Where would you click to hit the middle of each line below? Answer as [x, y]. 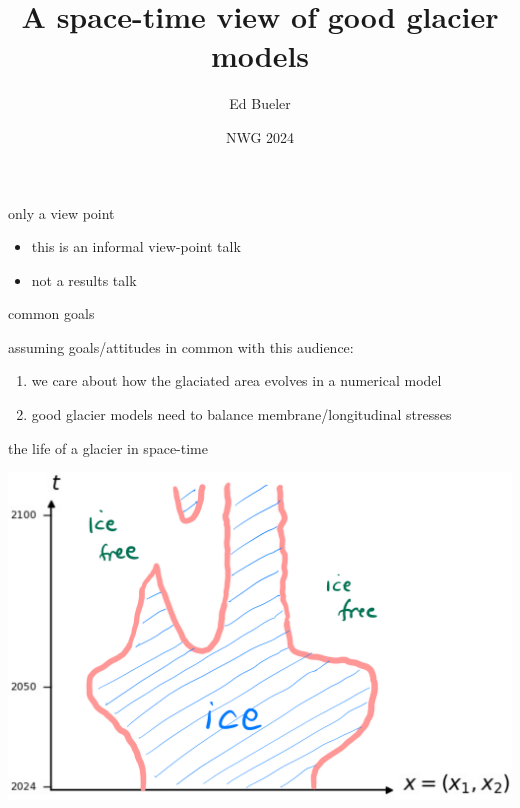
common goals [51, 313]
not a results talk [84, 279]
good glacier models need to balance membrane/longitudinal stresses [241, 414]
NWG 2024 [260, 136]
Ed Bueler [260, 103]
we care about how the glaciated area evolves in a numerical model [236, 380]
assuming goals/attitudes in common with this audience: [181, 346]
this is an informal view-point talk [136, 246]
